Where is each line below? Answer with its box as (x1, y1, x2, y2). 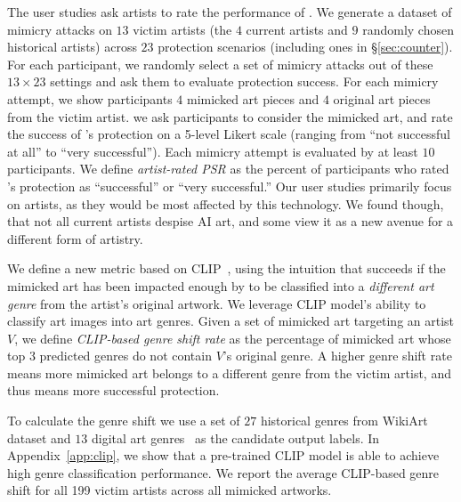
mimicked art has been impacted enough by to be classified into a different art (7, 276, 434, 295)
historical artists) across (7, 37, 137, 56)
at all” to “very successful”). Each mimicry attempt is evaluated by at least (7, 142, 418, 160)
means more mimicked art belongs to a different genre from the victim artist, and (7, 363, 451, 382)
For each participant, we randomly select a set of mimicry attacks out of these (7, 54, 433, 73)
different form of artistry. (7, 229, 143, 247)
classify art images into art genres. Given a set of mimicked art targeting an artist (7, 312, 455, 330)
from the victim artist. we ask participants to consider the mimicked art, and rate (7, 107, 453, 125)
